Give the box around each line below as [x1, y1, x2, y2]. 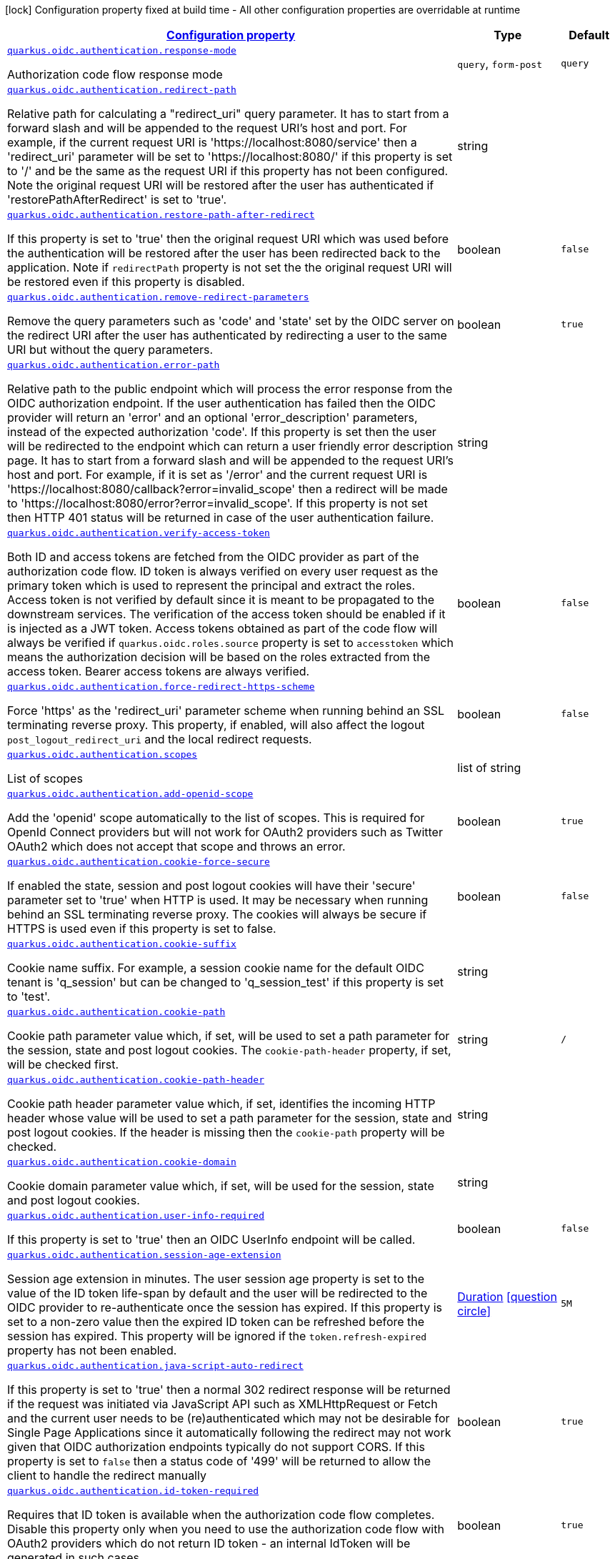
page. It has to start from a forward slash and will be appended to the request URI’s [7, 453, 454, 467]
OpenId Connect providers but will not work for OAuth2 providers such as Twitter [7, 825, 443, 839]
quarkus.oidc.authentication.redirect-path [7, 84, 236, 95]
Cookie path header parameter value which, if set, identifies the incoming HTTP [7, 1097, 436, 1111]
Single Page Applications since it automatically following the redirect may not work [7, 1425, 451, 1440]
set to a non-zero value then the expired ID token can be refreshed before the [7, 1315, 425, 1329]
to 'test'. [7, 989, 51, 1004]
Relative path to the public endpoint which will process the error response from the [7, 382, 453, 396]
